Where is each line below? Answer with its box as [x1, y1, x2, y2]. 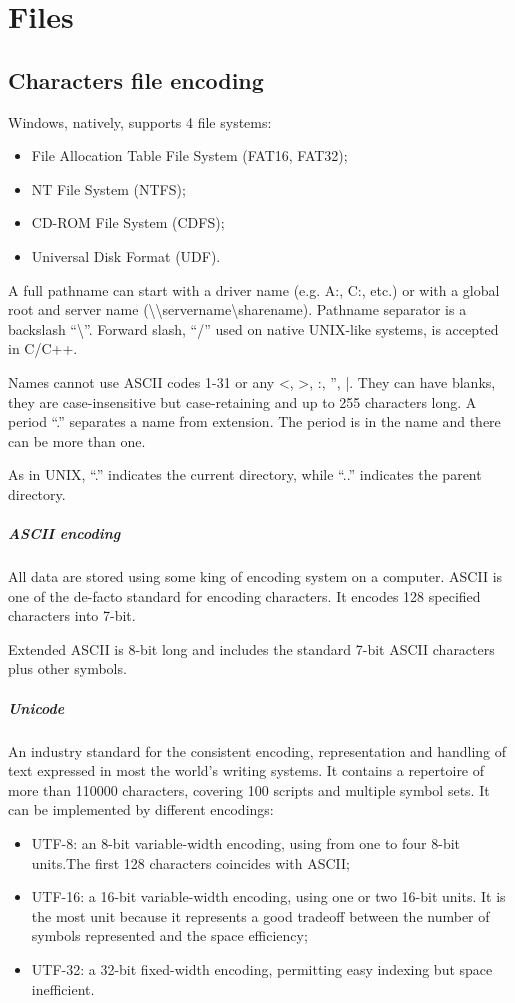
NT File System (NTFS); [31, 178, 186, 199]
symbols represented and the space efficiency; [31, 925, 308, 946]
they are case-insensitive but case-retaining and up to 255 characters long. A [8, 391, 477, 412]
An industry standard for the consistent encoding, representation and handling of [8, 740, 507, 761]
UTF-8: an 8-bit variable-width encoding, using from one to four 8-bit [31, 832, 460, 853]
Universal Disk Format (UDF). [31, 245, 221, 266]
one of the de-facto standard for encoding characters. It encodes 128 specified [8, 585, 481, 606]
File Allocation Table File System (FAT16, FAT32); [31, 145, 348, 166]
